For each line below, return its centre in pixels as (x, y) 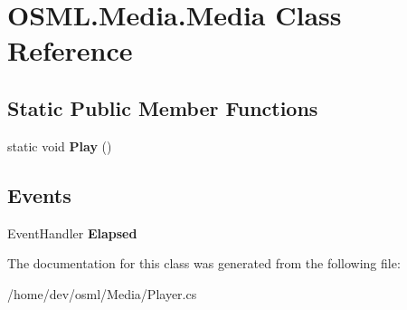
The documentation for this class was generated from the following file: (204, 263)
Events (39, 194)
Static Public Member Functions (163, 107)
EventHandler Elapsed (72, 232)
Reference (70, 50)
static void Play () (60, 145)
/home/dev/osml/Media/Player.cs (102, 293)
